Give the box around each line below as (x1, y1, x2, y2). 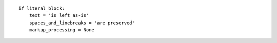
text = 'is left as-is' (29, 13, 89, 18)
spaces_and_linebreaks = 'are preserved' (29, 19, 135, 26)
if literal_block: (18, 6, 65, 11)
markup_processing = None (29, 27, 95, 33)
